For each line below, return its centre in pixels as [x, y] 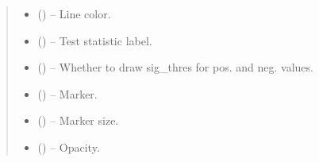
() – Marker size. [78, 120]
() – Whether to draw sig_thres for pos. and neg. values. [175, 67]
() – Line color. [74, 13]
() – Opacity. [69, 147]
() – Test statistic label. [95, 40]
